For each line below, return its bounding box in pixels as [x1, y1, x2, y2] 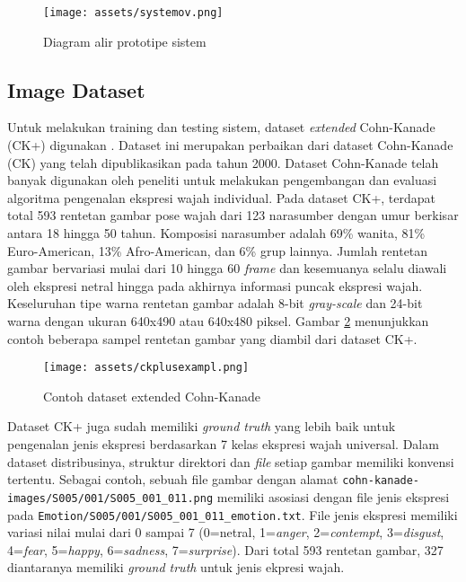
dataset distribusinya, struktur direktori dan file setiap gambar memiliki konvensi [7, 452, 454, 471]
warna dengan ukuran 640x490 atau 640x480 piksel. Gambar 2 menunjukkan [7, 311, 429, 330]
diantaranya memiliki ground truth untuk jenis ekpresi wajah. [7, 558, 345, 577]
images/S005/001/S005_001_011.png [7, 491, 214, 505]
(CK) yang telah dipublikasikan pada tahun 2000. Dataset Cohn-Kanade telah [7, 153, 439, 172]
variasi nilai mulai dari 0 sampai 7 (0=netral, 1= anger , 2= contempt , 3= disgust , [7, 523, 444, 542]
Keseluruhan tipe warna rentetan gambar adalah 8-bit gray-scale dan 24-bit [7, 294, 423, 313]
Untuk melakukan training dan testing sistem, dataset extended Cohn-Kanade [7, 118, 435, 137]
